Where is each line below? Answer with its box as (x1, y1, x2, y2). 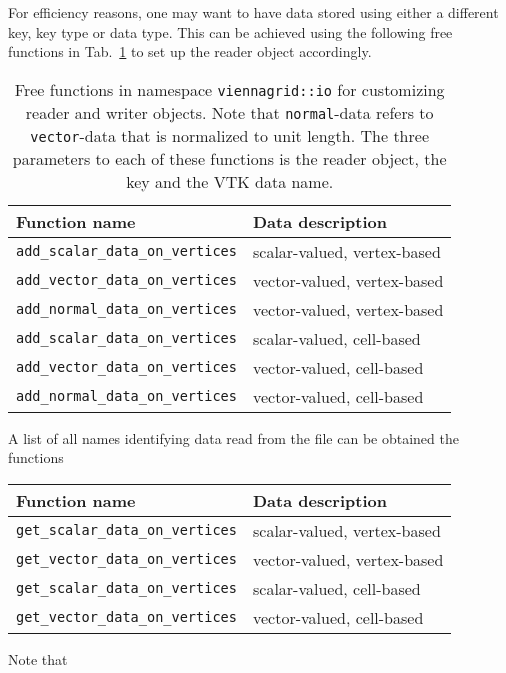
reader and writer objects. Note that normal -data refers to (25, 100, 434, 124)
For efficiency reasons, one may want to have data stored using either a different (8, 2, 499, 22)
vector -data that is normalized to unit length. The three (30, 123, 429, 147)
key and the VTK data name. (126, 169, 334, 193)
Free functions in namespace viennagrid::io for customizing (14, 77, 445, 101)
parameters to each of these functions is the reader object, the (12, 146, 447, 170)
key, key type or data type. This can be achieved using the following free (8, 21, 453, 42)
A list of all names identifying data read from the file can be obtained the (8, 427, 459, 448)
